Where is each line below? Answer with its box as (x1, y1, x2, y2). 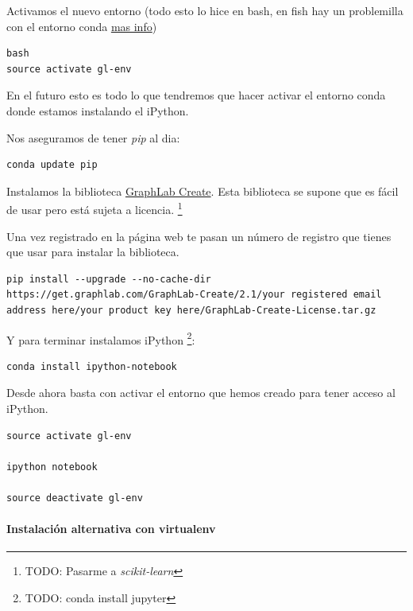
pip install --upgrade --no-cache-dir (6, 273, 211, 285)
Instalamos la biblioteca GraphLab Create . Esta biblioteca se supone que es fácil (6, 182, 399, 199)
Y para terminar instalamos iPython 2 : (6, 329, 195, 348)
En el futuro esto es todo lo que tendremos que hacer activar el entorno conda (6, 87, 386, 103)
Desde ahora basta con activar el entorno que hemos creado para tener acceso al (6, 384, 396, 401)
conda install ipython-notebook (6, 360, 177, 372)
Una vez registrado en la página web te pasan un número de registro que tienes (6, 228, 392, 244)
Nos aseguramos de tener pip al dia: (6, 129, 180, 146)
